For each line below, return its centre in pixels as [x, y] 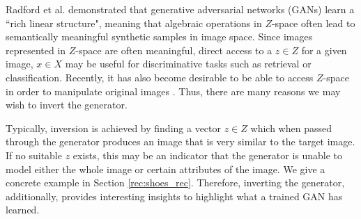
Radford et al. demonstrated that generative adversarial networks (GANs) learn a [180, 9]
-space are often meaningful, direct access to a [174, 50]
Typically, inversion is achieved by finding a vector [114, 128]
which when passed [291, 128]
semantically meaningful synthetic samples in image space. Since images [159, 36]
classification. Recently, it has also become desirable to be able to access [160, 77]
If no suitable [34, 155]
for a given [324, 50]
